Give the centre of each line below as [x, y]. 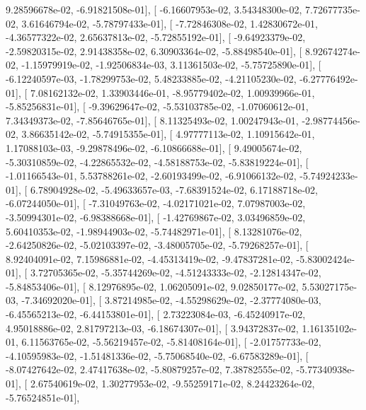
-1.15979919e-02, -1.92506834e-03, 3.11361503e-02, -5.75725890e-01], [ [171, 65]
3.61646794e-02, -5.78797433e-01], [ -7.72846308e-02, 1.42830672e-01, [170, 23]
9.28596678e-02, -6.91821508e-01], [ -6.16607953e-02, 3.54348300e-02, [154, 9]
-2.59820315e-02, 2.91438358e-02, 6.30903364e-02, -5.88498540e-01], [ [154, 51]
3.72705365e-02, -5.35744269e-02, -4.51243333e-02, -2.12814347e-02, [176, 273]
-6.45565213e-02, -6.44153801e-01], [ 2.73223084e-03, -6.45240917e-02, [156, 314]
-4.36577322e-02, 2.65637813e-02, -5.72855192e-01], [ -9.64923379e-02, [156, 37]
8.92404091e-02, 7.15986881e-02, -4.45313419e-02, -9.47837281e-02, [149, 258]
